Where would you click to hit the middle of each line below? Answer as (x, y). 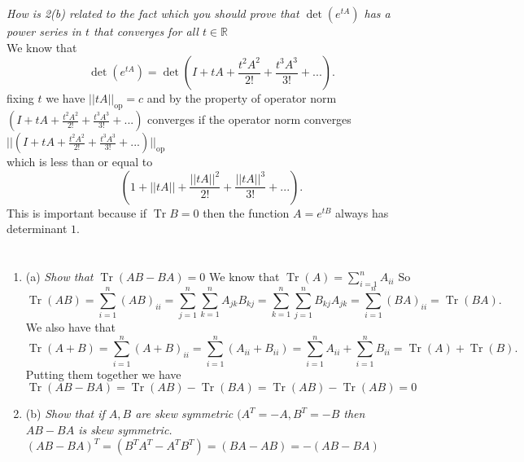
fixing (20, 98)
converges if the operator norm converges (249, 119)
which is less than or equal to (80, 162)
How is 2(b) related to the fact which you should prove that (153, 13)
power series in (44, 31)
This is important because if (77, 212)
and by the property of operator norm (242, 98)
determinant (37, 229)
